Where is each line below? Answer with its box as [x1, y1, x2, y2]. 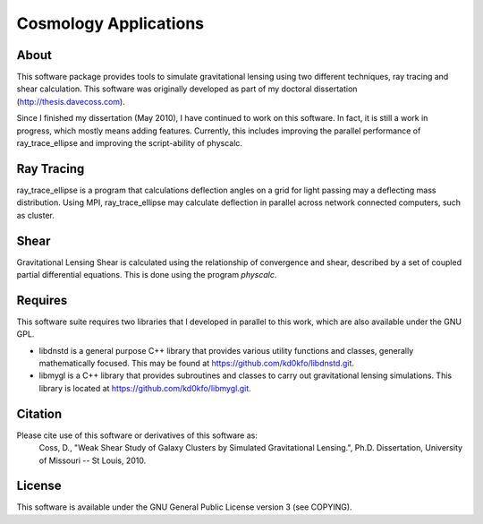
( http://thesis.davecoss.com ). [16, 96, 125, 107]
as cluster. [16, 210, 55, 220]
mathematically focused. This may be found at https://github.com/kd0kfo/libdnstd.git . [38, 358, 355, 369]
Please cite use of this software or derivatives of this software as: [16, 430, 258, 441]
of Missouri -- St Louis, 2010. [38, 455, 147, 466]
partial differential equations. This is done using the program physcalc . [16, 270, 277, 279]
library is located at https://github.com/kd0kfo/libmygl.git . [38, 382, 252, 393]
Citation [16, 406, 63, 421]
